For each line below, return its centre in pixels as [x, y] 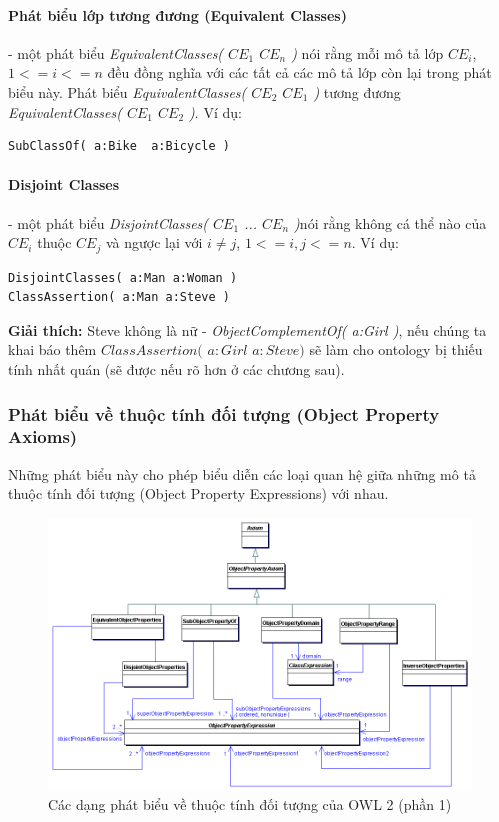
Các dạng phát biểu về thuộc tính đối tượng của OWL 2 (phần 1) [250, 804]
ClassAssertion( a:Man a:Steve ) [119, 297]
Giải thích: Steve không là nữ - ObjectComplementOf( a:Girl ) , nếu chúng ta [247, 329]
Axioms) [43, 436]
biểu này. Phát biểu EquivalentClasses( [127, 91]
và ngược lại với [154, 242]
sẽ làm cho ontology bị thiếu [396, 349]
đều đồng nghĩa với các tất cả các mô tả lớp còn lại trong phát [299, 72]
